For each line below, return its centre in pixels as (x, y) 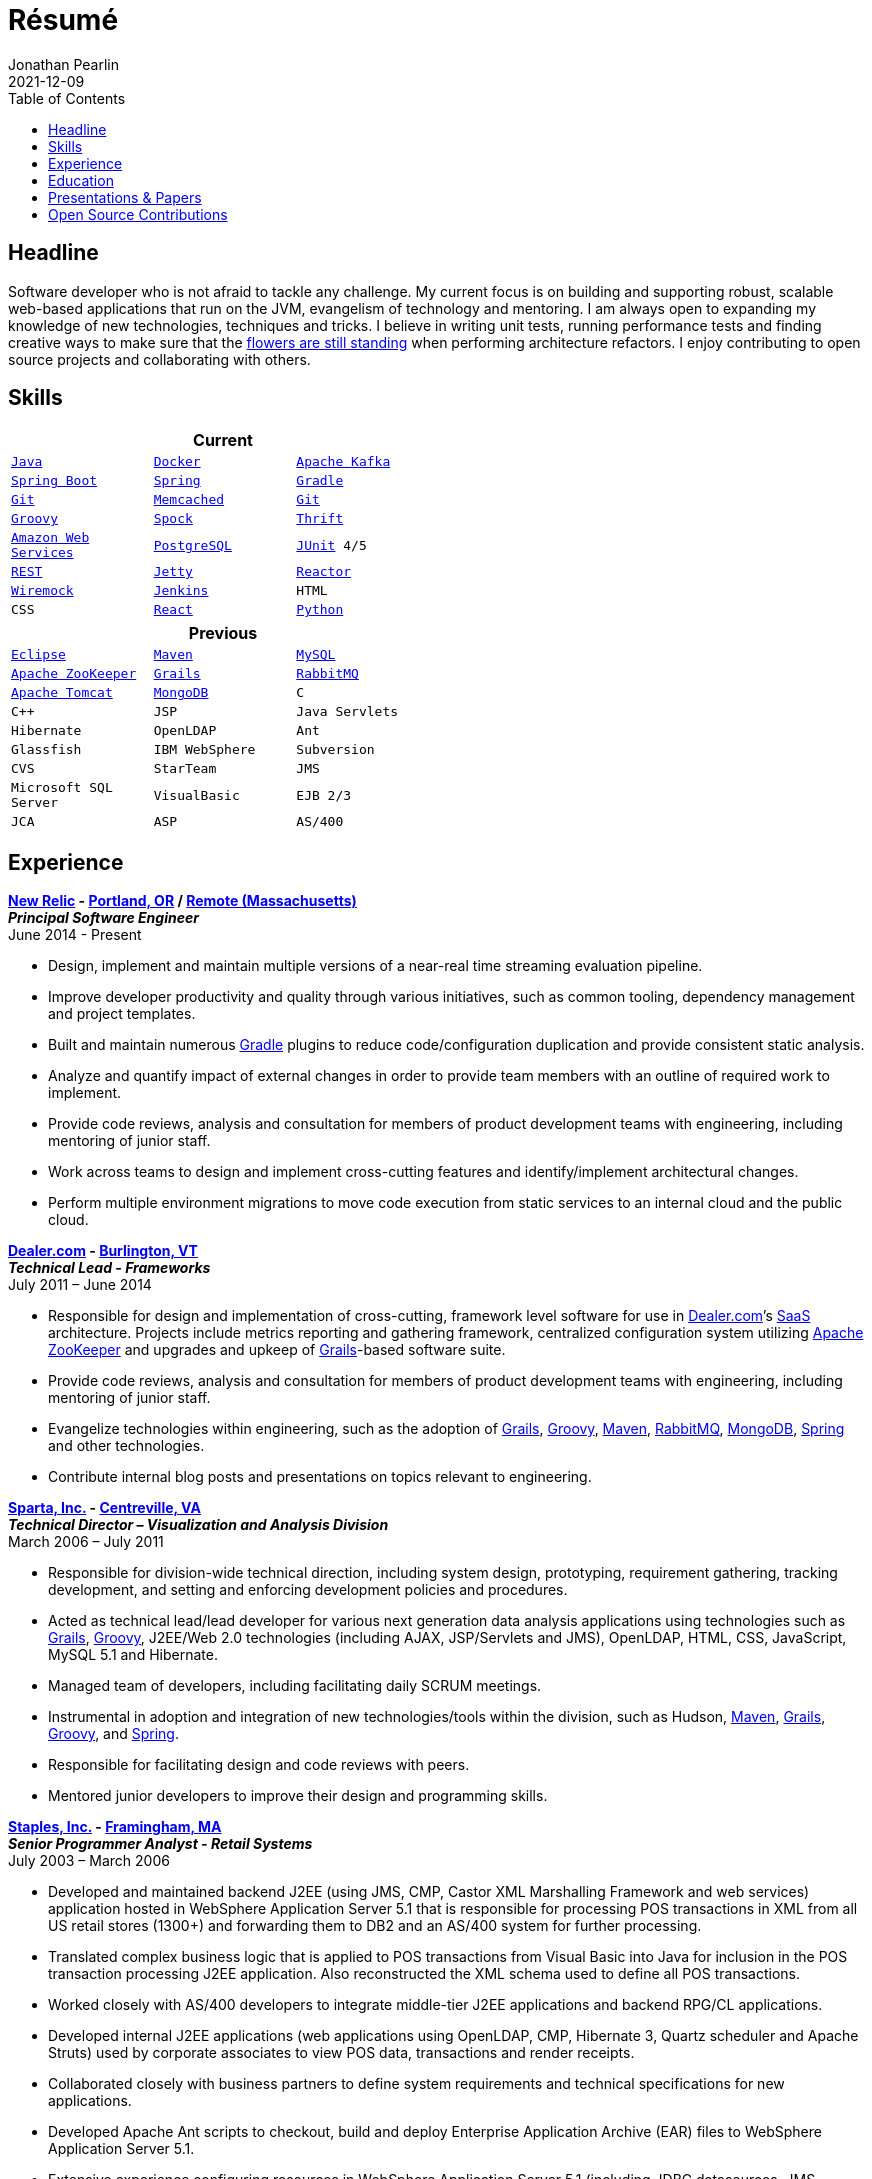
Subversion (335, 750)
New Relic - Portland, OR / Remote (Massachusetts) (182, 901)
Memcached (189, 500)
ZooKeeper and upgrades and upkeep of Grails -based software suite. (277, 1350)
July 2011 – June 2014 (80, 1285)
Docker (177, 462)
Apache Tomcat (62, 693)
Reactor (324, 572)
